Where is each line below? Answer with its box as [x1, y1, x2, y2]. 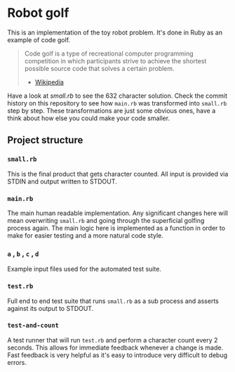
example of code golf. [7, 35, 71, 44]
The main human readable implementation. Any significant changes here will [7, 209, 228, 217]
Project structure [7, 134, 83, 146]
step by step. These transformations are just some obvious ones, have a [7, 106, 216, 115]
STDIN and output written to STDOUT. [7, 177, 117, 186]
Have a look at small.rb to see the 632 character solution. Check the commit [7, 91, 228, 100]
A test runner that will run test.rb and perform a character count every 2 [7, 335, 218, 344]
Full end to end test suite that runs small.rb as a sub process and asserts [7, 297, 219, 305]
